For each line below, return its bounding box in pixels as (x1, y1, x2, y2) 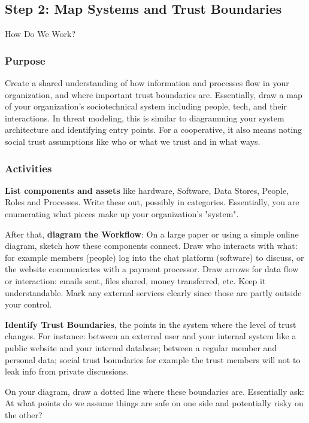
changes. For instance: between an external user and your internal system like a (5, 330, 296, 342)
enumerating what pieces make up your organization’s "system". (5, 207, 239, 220)
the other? (5, 408, 43, 421)
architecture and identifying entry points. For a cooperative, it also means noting (5, 123, 302, 136)
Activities (5, 160, 52, 175)
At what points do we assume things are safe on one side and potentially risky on (5, 397, 304, 409)
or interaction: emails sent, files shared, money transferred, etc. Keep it (5, 274, 266, 287)
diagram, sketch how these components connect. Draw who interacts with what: (5, 239, 298, 252)
